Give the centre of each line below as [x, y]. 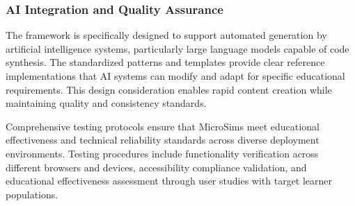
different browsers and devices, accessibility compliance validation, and [156, 167]
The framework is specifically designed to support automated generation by [166, 35]
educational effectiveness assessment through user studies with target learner [169, 181]
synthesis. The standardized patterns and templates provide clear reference [165, 62]
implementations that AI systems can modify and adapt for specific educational [175, 76]
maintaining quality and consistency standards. [106, 103]
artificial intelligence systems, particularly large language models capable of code [177, 48]
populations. [32, 194]
